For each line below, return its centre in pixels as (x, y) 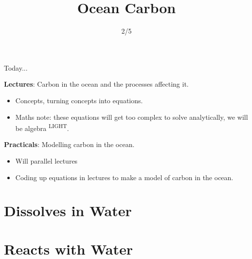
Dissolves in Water (68, 211)
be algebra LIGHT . (42, 127)
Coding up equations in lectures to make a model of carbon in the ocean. (124, 177)
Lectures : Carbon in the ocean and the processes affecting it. (96, 84)
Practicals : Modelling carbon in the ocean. (69, 144)
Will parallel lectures (46, 160)
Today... (16, 67)
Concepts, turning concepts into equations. (79, 100)
